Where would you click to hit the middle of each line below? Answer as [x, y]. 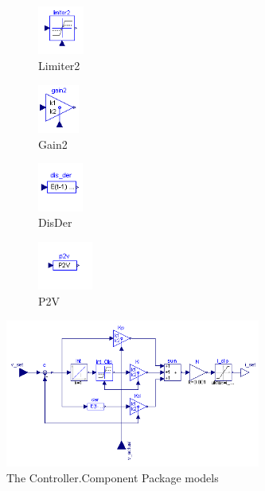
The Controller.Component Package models [113, 477]
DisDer [55, 222]
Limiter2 [59, 66]
